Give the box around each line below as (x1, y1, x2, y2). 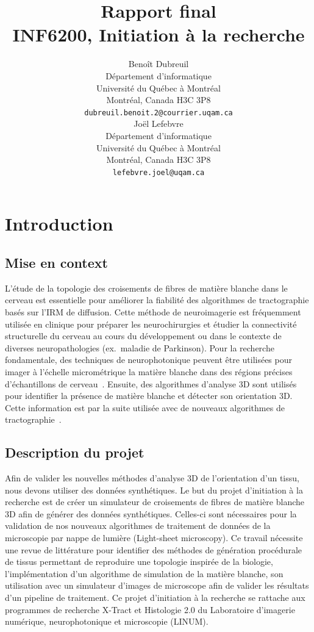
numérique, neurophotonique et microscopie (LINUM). (5, 615, 209, 628)
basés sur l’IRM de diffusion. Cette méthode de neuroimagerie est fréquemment (5, 305, 301, 318)
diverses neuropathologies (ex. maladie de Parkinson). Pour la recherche (5, 341, 274, 354)
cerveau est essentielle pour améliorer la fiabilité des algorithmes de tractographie (5, 293, 309, 306)
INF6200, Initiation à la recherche (12, 22, 305, 47)
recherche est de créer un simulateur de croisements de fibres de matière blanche (5, 495, 304, 508)
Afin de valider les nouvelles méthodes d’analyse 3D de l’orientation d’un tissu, (5, 472, 299, 484)
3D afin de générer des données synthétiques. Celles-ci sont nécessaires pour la (5, 507, 297, 520)
